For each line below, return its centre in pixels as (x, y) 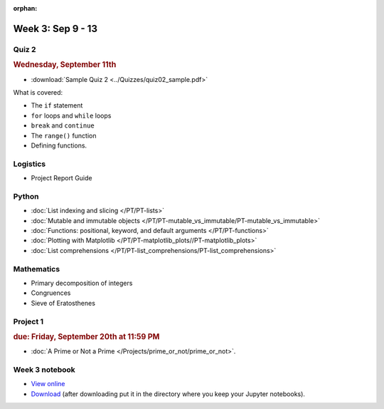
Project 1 (28, 321)
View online (48, 384)
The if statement (57, 105)
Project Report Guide (62, 178)
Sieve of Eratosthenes (63, 303)
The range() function (64, 135)
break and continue (63, 125)
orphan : (25, 8)
